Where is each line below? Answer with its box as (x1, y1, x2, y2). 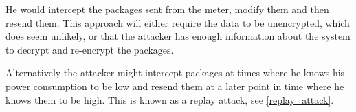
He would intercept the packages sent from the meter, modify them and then (5, 2, 329, 16)
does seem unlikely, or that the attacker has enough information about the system (5, 29, 351, 43)
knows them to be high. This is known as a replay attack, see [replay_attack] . (5, 92, 334, 107)
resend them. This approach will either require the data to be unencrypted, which (5, 15, 350, 30)
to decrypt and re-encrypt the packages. (5, 42, 174, 56)
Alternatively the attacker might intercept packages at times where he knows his (5, 65, 345, 80)
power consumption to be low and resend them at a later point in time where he (5, 78, 344, 93)
